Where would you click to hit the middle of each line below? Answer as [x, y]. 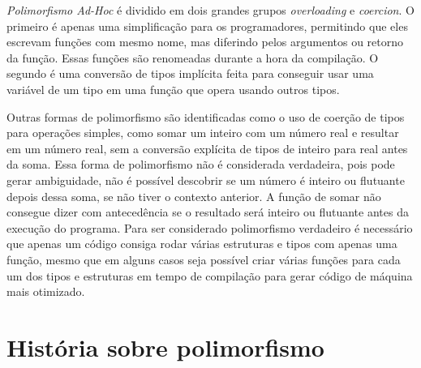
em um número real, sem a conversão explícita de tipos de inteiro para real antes [207, 148]
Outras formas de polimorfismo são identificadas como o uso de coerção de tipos [206, 116]
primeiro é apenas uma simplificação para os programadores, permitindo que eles [207, 26]
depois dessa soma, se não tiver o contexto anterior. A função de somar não [194, 196]
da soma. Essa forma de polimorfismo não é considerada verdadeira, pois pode [201, 164]
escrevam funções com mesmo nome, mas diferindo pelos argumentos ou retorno [205, 42]
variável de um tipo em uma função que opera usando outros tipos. [173, 89]
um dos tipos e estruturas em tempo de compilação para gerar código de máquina [210, 275]
